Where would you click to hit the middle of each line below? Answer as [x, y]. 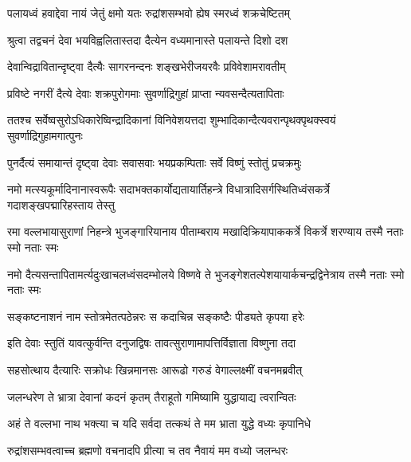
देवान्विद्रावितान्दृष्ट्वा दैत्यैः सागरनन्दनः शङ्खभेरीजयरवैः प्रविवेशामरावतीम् [147, 67]
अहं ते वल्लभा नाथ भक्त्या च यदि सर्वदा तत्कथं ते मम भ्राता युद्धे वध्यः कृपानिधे [159, 423]
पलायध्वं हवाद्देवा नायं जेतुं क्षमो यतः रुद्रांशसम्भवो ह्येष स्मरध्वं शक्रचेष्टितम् [149, 13]
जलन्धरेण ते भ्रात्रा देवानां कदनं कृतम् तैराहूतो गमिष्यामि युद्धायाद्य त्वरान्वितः [152, 396]
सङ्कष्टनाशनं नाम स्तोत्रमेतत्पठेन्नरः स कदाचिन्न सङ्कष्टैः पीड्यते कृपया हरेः [156, 316]
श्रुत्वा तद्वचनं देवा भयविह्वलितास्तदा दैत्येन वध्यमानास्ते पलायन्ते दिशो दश [148, 39]
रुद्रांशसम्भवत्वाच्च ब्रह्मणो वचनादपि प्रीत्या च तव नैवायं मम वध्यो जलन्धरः [148, 450]
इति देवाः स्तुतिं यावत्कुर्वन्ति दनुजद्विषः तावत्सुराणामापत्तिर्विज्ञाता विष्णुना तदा [152, 343]
